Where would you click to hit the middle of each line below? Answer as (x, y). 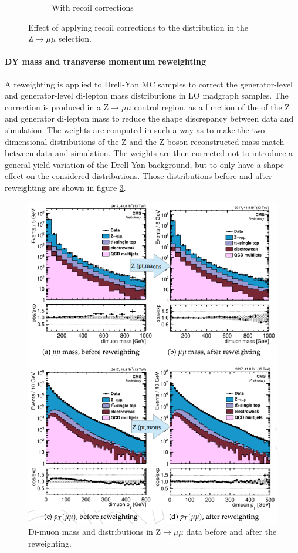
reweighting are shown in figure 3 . (65, 187)
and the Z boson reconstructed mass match (207, 141)
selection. (75, 38)
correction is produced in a (53, 107)
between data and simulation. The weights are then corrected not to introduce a (149, 153)
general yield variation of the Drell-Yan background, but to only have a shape (145, 164)
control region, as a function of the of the (208, 107)
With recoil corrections (93, 7)
